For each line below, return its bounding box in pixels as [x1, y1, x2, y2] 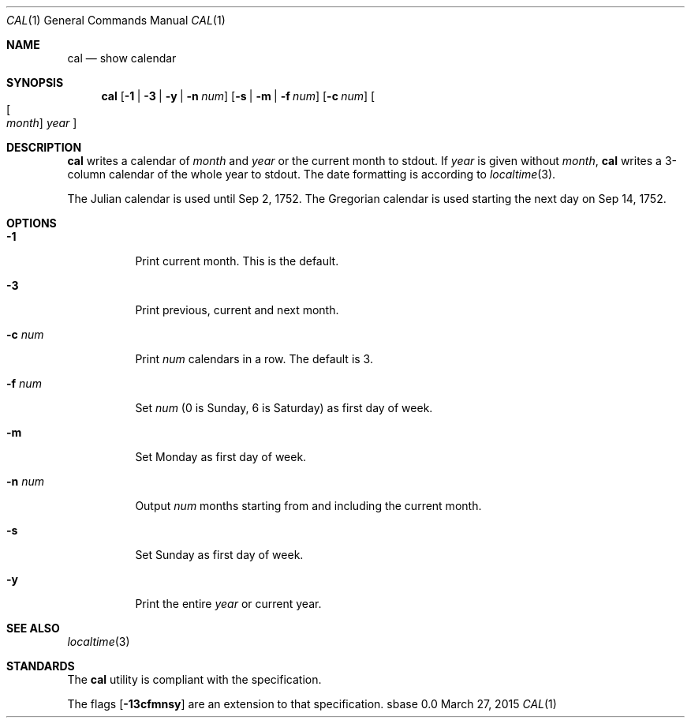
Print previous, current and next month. [135, 303, 339, 317]
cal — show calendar [67, 51, 177, 65]
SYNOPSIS [6, 76, 64, 89]
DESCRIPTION [6, 141, 82, 154]
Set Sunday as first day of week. [135, 548, 304, 561]
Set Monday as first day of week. [135, 450, 307, 463]
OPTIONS [6, 216, 57, 230]
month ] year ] [6, 116, 77, 129]
